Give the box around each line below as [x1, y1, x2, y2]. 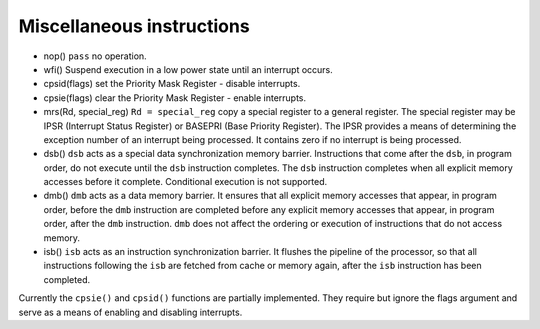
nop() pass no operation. [43, 50, 147, 62]
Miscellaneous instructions [18, 15, 250, 37]
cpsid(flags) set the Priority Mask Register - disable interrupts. [43, 78, 301, 90]
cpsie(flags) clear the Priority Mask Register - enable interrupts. [43, 91, 307, 104]
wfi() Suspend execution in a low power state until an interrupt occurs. [43, 63, 334, 75]
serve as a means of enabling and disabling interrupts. [18, 306, 243, 318]
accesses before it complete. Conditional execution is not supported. [43, 176, 328, 188]
